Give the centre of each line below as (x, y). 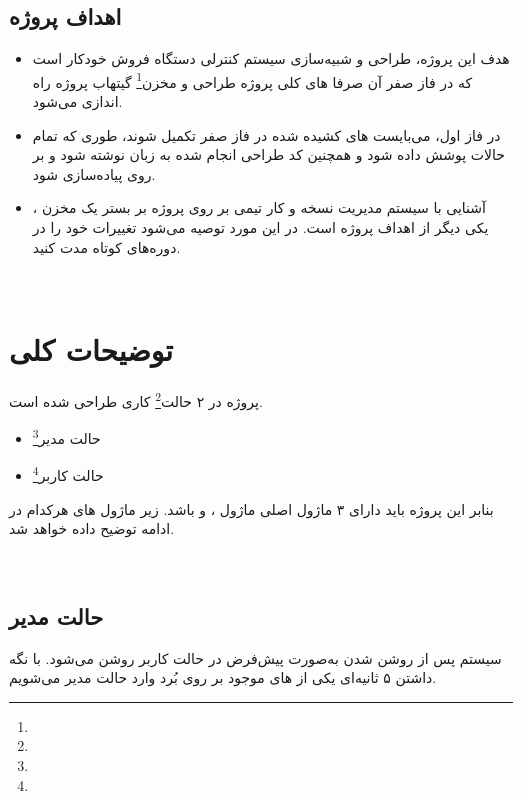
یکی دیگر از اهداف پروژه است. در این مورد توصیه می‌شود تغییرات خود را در (260, 227)
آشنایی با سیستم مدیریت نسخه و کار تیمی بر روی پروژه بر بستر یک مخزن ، (259, 207)
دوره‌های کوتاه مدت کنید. (106, 246)
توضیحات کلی (91, 348)
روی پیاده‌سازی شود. (94, 173)
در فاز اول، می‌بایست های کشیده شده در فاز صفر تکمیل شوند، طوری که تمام (266, 134)
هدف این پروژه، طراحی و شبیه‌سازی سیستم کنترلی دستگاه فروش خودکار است (271, 58)
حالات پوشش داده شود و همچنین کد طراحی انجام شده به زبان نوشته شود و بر (268, 154)
